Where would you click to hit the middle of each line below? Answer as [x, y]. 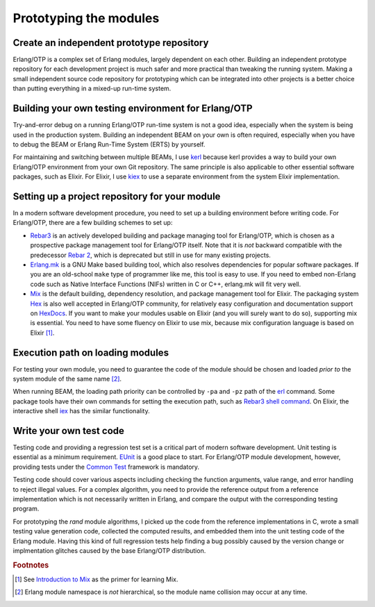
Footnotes [31, 565]
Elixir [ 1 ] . [42, 333]
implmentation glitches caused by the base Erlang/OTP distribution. [109, 550]
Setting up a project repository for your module [117, 196]
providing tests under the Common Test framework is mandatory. [106, 467]
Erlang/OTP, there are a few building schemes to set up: [93, 223]
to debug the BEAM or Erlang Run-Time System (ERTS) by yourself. [109, 144]
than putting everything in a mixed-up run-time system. [92, 89]
